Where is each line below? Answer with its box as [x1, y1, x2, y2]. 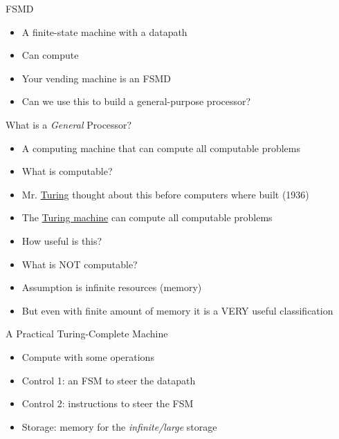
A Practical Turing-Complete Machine [6, 326, 168, 341]
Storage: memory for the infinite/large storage [21, 419, 217, 433]
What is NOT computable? [21, 256, 138, 271]
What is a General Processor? [6, 117, 132, 131]
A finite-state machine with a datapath [21, 24, 187, 39]
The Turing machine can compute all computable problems [21, 210, 273, 225]
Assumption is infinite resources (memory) [21, 280, 202, 295]
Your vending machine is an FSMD [21, 71, 171, 85]
